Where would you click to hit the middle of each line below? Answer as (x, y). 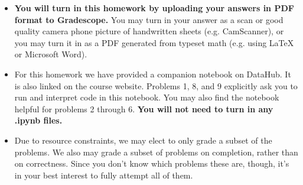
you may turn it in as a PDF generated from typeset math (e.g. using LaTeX (154, 42)
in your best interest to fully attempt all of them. (104, 175)
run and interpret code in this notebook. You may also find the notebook (147, 97)
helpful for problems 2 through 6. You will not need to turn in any (144, 108)
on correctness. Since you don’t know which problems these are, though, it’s (152, 163)
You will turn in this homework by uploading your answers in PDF (154, 8)
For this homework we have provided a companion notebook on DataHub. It (153, 74)
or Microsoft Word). (51, 54)
